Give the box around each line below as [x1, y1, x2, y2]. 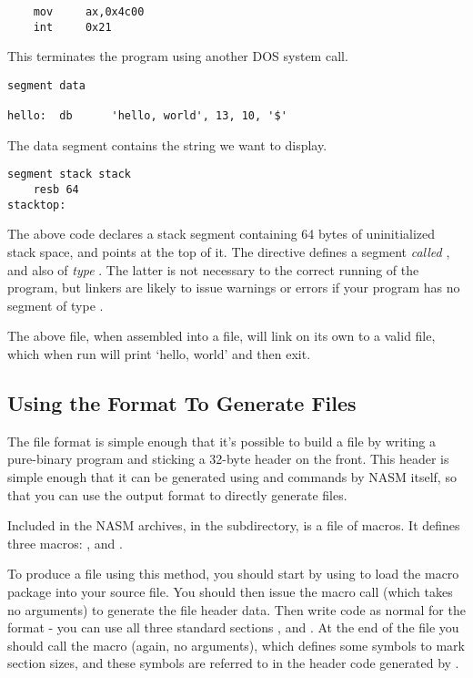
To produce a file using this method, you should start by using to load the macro [7, 564, 459, 583]
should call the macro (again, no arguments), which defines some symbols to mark [7, 635, 465, 654]
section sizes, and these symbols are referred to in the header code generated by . [7, 653, 459, 673]
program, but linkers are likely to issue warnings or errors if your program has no [7, 278, 460, 297]
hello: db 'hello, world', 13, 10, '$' [7, 109, 287, 123]
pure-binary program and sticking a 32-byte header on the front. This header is [7, 449, 449, 468]
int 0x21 [33, 20, 112, 34]
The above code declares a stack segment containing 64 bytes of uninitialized [7, 224, 436, 243]
